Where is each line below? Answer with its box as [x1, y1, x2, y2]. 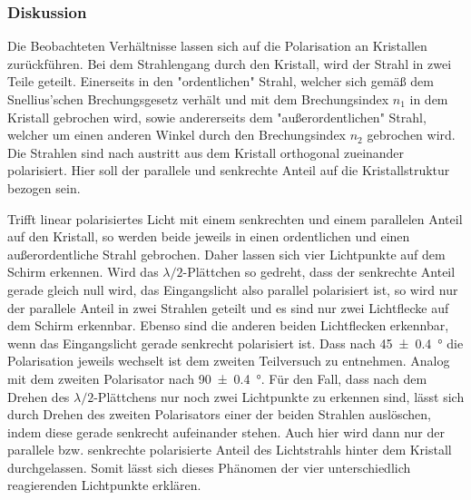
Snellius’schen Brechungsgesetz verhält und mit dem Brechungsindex [7, 90, 389, 108]
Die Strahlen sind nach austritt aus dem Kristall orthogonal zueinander [7, 142, 405, 162]
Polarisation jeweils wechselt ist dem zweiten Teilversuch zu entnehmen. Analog [7, 351, 450, 370]
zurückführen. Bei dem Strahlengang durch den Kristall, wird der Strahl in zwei [7, 54, 452, 73]
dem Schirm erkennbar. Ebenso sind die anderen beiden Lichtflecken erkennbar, [7, 316, 449, 335]
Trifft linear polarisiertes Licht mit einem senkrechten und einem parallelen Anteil [7, 209, 463, 228]
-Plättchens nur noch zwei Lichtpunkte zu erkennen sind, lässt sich [93, 387, 465, 406]
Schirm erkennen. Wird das [7, 262, 159, 281]
